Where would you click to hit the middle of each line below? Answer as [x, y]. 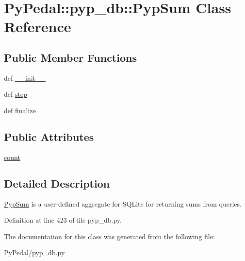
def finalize [20, 110]
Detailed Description [57, 183]
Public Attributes [49, 136]
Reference [38, 26]
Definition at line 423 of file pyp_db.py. [63, 220]
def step [16, 94]
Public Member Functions [70, 57]
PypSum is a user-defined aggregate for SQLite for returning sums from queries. [123, 203]
